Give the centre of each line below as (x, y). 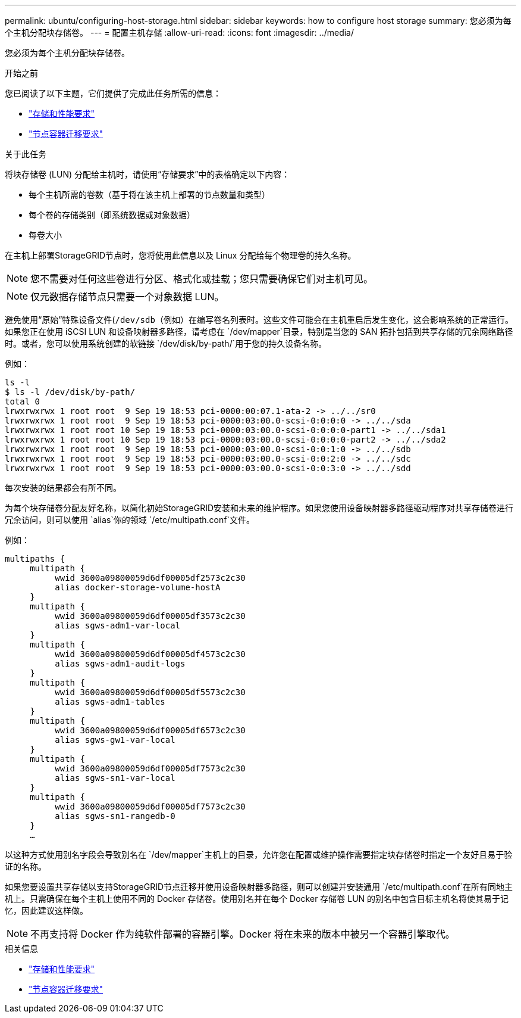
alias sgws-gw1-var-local (115, 740)
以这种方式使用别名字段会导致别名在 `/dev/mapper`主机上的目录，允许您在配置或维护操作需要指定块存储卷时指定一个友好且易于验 (259, 854)
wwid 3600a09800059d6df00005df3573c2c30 (150, 616)
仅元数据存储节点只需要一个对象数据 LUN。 (127, 297)
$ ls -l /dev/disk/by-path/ (70, 392)
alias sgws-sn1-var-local (115, 778)
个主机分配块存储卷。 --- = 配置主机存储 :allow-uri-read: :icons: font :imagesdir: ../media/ (180, 32)
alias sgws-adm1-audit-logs (120, 664)
